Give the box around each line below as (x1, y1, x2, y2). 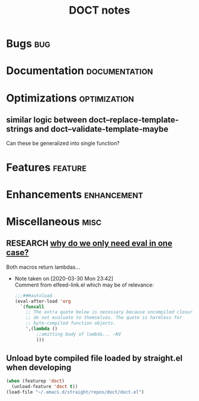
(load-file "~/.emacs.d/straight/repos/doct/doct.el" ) (6, 389, 145, 395)
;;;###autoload (14, 292, 53, 298)
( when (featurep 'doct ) (6, 378, 65, 384)
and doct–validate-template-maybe (34, 124, 169, 134)
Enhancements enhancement (6, 187, 143, 201)
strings (6, 124, 33, 134)
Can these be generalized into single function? (6, 140, 120, 147)
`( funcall (20, 304, 44, 310)
